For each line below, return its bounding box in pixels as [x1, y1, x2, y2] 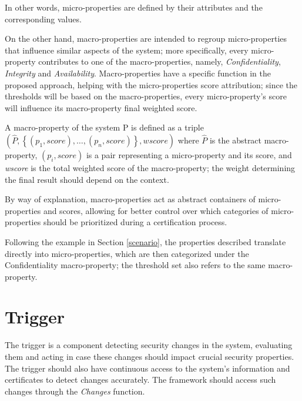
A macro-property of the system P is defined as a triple [5, 121, 204, 133]
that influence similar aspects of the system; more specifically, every [5, 44, 249, 56]
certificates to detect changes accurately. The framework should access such [5, 373, 276, 386]
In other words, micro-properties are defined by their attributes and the [5, 1, 263, 13]
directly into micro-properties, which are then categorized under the [5, 247, 249, 259]
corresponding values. [5, 12, 82, 25]
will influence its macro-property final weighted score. [5, 101, 197, 113]
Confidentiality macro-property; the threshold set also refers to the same [5, 259, 266, 271]
